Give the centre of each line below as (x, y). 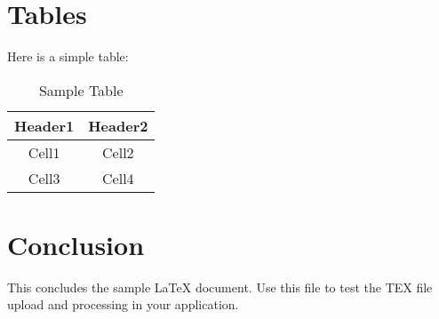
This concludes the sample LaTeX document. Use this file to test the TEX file (220, 287)
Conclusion (76, 244)
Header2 (118, 125)
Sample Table (81, 90)
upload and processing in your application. (123, 304)
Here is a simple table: (68, 56)
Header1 (44, 125)
